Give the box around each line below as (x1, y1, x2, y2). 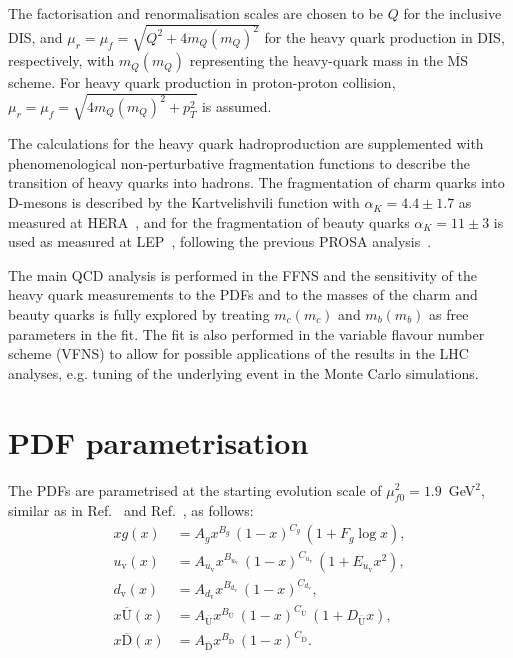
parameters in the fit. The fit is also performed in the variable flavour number (8, 323, 485, 344)
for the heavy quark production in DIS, (264, 26, 505, 47)
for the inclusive (403, 3, 502, 23)
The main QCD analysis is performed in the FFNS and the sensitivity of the (8, 264, 477, 285)
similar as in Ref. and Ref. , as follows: (8, 500, 254, 521)
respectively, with (8, 50, 115, 71)
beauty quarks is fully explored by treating (8, 304, 270, 325)
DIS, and (8, 26, 63, 47)
